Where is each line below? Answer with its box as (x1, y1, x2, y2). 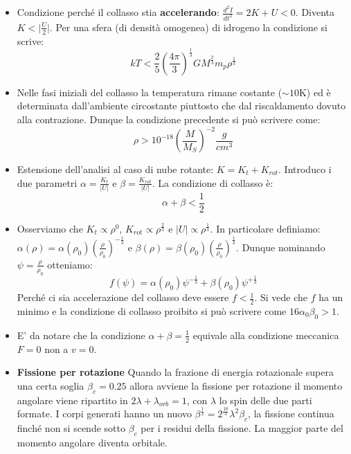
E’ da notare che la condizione (17, 327, 145, 342)
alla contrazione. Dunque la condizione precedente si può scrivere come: (17, 111, 321, 126)
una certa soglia (17, 378, 84, 392)
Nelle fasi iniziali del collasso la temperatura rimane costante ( (17, 84, 282, 99)
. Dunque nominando (236, 239, 325, 254)
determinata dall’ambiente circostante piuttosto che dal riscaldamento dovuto (17, 98, 346, 113)
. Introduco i (278, 162, 332, 176)
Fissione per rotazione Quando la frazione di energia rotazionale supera (17, 365, 334, 379)
